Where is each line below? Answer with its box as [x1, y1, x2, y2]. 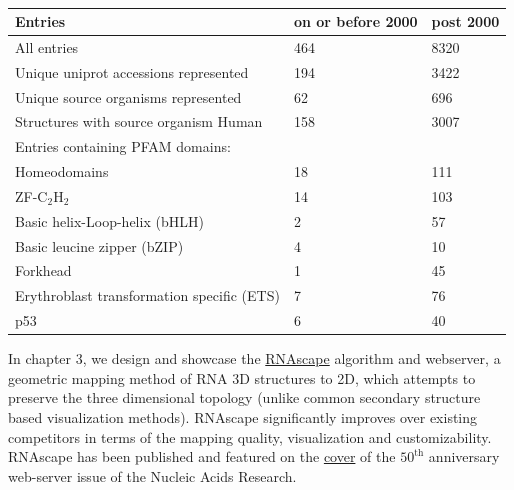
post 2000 [431, 11, 500, 31]
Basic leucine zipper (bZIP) [15, 235, 184, 256]
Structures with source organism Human [15, 111, 263, 132]
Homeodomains [15, 161, 109, 182]
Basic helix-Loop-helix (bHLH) [15, 210, 204, 231]
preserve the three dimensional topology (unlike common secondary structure [8, 387, 481, 408]
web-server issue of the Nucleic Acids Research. [8, 465, 297, 486]
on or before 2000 [293, 11, 418, 31]
